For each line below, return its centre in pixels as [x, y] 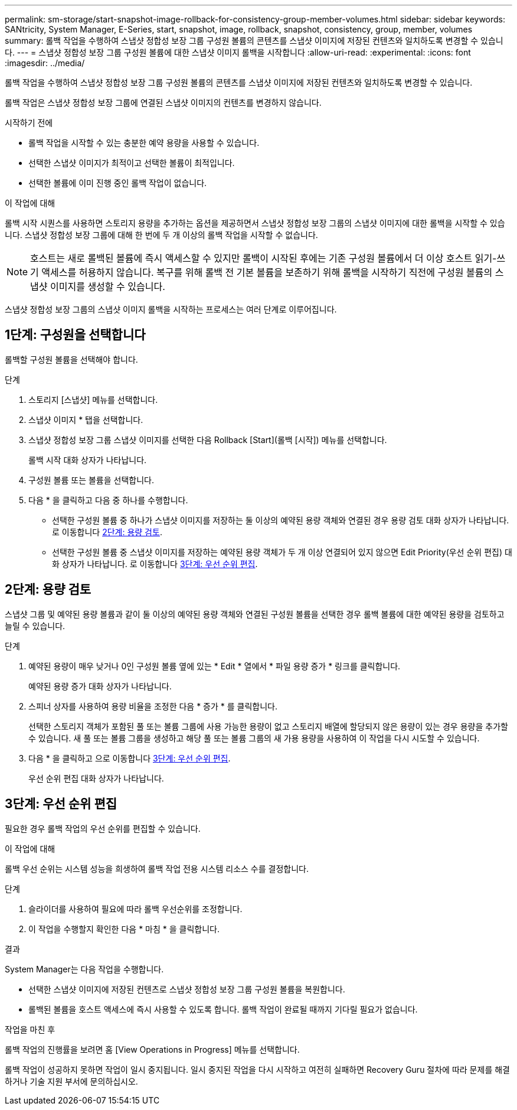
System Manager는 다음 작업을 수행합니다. [84, 969]
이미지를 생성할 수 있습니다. [108, 287]
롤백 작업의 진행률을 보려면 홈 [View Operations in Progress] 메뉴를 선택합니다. [152, 1049]
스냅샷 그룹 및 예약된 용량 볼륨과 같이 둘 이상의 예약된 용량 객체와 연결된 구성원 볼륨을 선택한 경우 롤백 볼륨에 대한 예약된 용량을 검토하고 [255, 614]
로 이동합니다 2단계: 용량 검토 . [107, 532]
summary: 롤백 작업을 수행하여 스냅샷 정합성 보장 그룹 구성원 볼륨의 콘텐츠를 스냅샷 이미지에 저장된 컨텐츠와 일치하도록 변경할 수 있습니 [254, 40]
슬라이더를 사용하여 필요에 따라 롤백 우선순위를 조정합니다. [135, 909]
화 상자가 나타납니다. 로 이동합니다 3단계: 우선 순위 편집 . [155, 564]
